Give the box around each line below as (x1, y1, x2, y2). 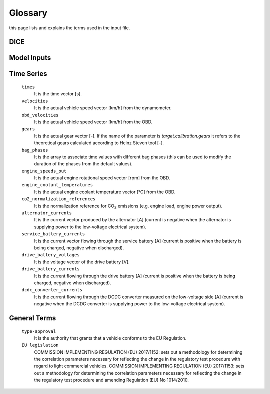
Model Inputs (9, 54, 51, 62)
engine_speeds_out (21, 168, 67, 174)
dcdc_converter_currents (21, 287, 82, 293)
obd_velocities (21, 112, 59, 118)
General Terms (9, 314, 56, 322)
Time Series (9, 70, 47, 78)
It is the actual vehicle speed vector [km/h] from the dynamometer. (34, 105, 172, 111)
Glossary (9, 7, 48, 18)
